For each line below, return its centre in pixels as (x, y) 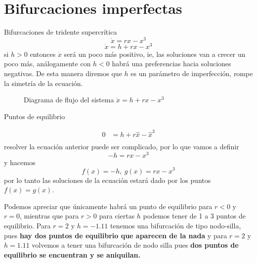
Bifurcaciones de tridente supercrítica (61, 32)
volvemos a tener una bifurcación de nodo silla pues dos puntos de (135, 245)
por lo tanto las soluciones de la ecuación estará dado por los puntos (107, 180)
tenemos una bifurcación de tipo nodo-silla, (175, 225)
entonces (43, 54)
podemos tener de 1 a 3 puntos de (194, 216)
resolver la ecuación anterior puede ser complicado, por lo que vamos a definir (122, 147)
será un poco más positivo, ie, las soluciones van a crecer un (155, 54)
